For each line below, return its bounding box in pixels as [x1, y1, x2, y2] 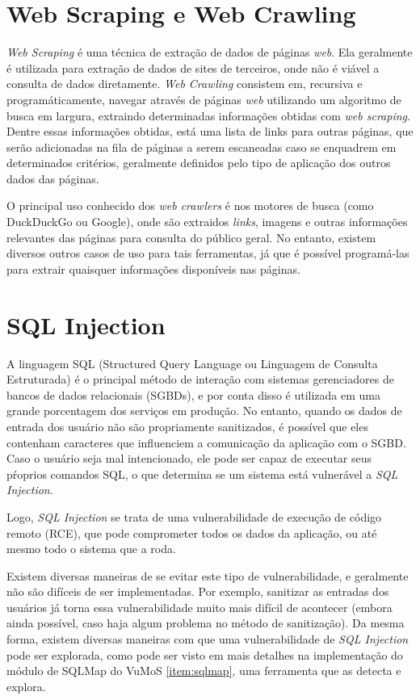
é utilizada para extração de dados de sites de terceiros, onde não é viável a [6, 59, 380, 76]
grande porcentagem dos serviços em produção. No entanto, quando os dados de [6, 402, 402, 419]
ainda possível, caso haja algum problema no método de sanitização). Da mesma [6, 614, 405, 631]
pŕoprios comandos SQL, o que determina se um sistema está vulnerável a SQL [6, 465, 398, 482]
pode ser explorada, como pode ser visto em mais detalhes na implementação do [6, 646, 403, 663]
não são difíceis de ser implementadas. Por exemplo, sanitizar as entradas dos [6, 583, 389, 600]
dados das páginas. [6, 170, 99, 187]
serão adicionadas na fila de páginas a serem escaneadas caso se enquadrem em [6, 138, 397, 155]
